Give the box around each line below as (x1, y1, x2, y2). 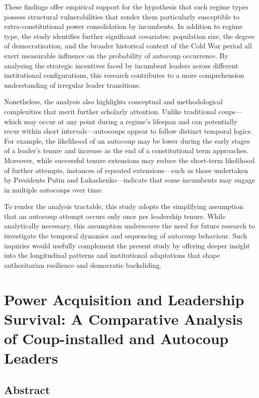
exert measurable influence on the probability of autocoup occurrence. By (4, 50, 229, 60)
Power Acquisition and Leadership (4, 289, 245, 309)
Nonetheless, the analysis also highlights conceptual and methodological (4, 96, 223, 107)
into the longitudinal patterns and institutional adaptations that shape (4, 250, 220, 260)
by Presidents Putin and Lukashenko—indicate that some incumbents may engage (4, 175, 255, 185)
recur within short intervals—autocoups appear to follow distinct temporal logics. (4, 126, 253, 136)
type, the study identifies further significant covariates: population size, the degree (4, 30, 255, 41)
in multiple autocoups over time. (4, 184, 103, 195)
